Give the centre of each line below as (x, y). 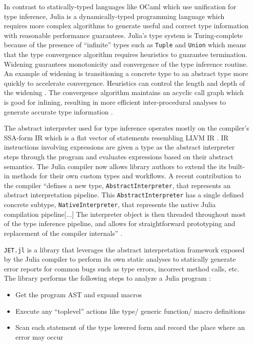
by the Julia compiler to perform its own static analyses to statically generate (120, 259)
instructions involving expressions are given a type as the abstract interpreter (119, 147)
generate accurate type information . (58, 111)
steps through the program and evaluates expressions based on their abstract (119, 156)
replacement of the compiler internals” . (63, 233)
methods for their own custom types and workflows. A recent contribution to (126, 176)
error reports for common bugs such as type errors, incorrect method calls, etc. (122, 268)
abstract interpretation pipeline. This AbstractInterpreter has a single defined (124, 195)
